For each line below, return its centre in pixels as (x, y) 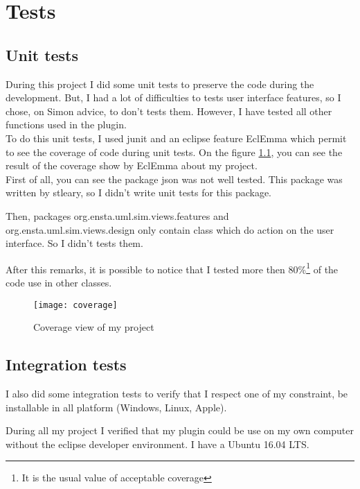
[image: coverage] (75, 305)
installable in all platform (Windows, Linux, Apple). (116, 407)
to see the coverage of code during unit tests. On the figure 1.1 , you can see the (174, 152)
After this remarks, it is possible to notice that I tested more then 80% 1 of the (172, 268)
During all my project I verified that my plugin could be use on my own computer (180, 430)
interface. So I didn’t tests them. (74, 243)
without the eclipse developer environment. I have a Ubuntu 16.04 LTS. (157, 444)
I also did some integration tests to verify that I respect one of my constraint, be (177, 393)
